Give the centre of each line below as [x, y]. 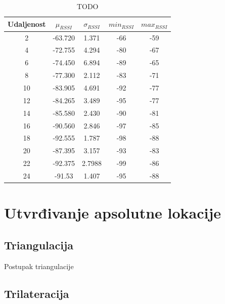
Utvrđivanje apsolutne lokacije [113, 213]
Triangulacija [39, 245]
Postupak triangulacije [39, 266]
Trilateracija [37, 293]
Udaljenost [27, 24]
